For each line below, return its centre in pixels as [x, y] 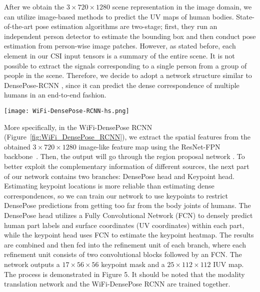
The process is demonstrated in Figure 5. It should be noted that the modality [124, 274]
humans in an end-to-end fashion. [55, 95]
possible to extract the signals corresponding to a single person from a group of [125, 65]
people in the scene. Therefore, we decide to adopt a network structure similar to [128, 75]
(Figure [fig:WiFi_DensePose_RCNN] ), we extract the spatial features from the [127, 137]
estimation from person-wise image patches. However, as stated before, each [120, 46]
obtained [17, 146]
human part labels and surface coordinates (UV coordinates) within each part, [124, 225]
